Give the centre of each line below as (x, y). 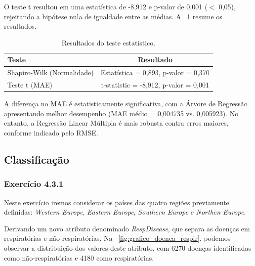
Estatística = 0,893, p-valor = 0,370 (155, 72)
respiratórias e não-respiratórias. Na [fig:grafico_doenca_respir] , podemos (117, 238)
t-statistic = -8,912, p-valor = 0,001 (155, 85)
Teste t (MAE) (30, 85)
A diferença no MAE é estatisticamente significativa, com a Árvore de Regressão (126, 104)
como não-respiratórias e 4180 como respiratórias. (79, 257)
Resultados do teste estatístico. (108, 42)
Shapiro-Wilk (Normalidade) (51, 72)
